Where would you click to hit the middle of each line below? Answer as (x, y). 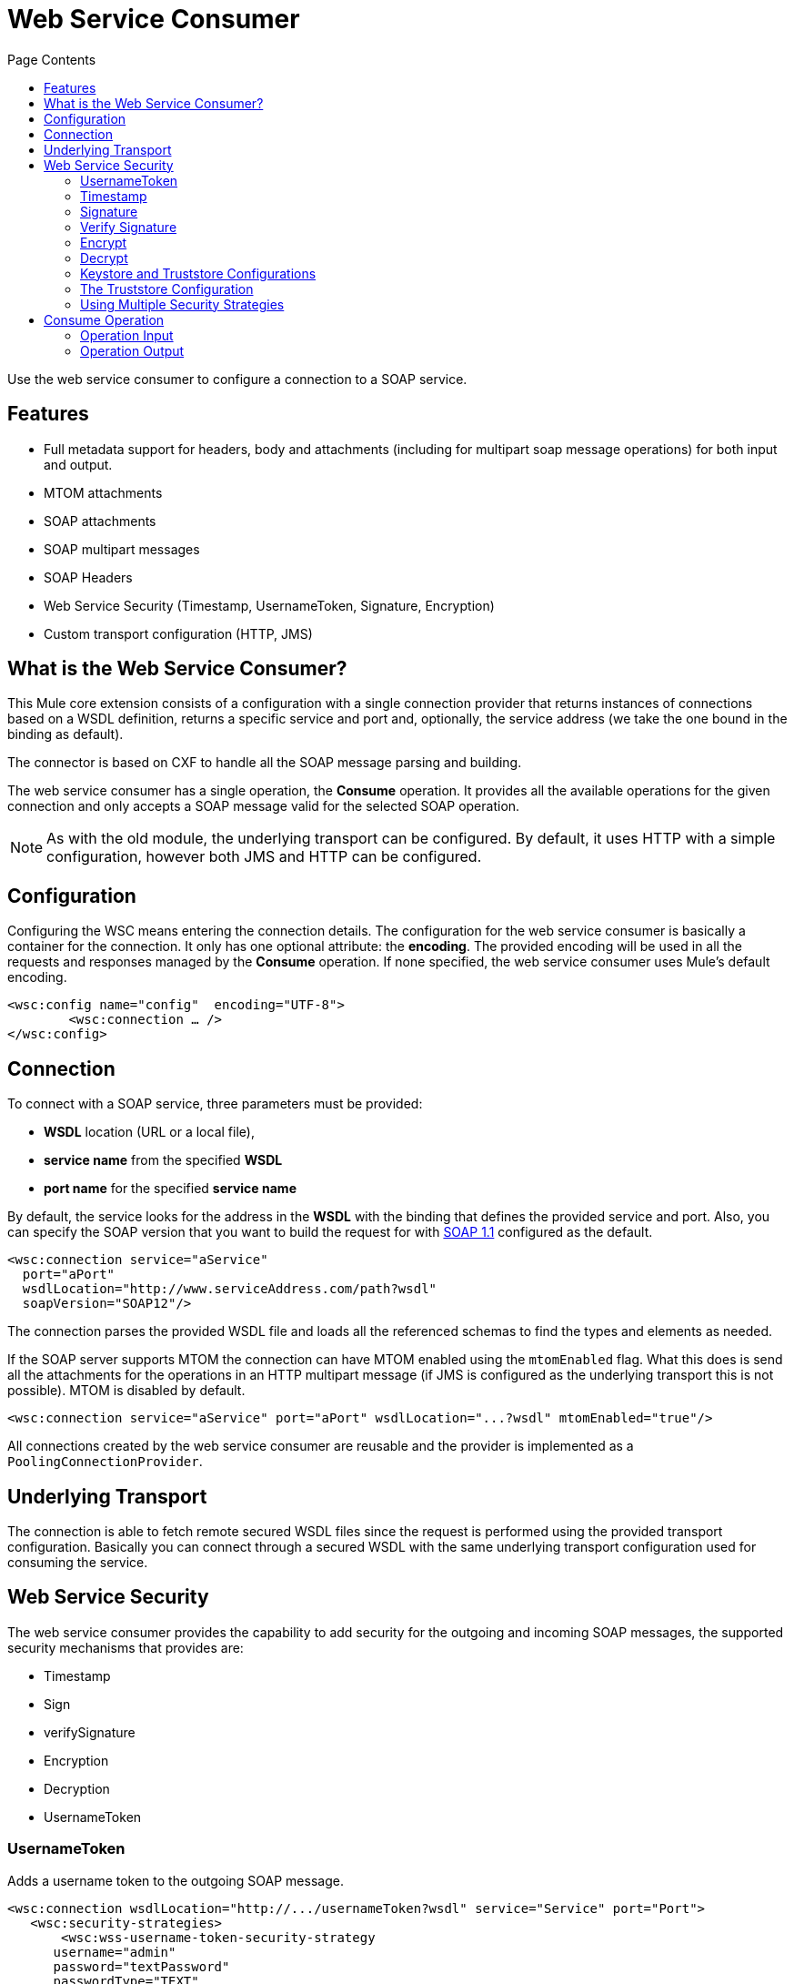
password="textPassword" (141, 1966)
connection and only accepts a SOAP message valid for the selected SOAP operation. (264, 806)
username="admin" (115, 1952)
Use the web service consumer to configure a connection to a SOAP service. (237, 379)
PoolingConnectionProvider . (105, 1462)
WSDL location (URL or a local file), (149, 1132)
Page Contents (52, 59)
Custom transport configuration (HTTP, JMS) (178, 633)
